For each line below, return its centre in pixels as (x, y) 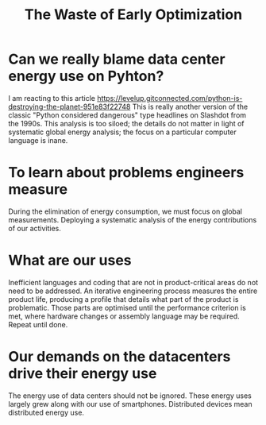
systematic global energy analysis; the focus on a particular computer (122, 132)
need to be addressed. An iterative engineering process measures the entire (133, 291)
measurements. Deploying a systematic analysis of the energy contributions (133, 219)
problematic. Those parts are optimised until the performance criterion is (127, 307)
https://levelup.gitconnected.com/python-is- (170, 98)
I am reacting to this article (52, 98)
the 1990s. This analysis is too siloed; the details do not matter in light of (126, 123)
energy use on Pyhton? (86, 76)
